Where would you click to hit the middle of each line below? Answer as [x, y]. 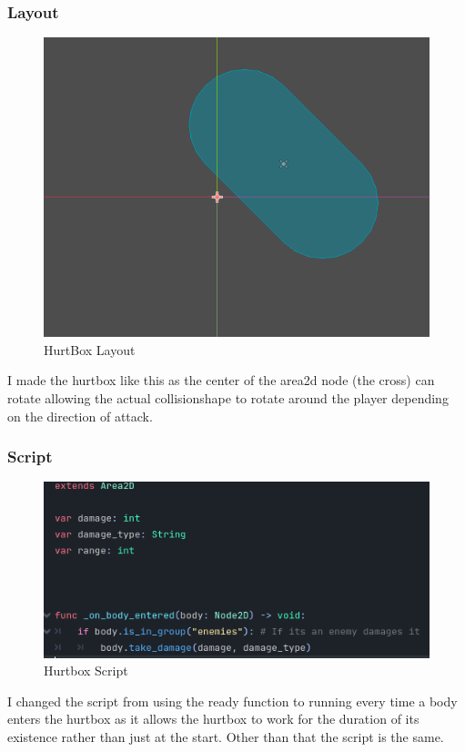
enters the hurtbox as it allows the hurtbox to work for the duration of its [213, 719]
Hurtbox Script [86, 671]
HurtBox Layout [90, 349]
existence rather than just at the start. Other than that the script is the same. [226, 736]
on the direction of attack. [80, 416]
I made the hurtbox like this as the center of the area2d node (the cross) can [221, 380]
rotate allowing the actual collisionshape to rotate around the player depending [228, 398]
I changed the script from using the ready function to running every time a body [232, 701]
